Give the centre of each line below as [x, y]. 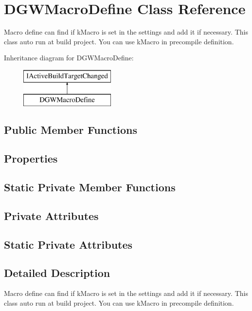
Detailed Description [57, 273]
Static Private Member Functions [90, 187]
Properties [31, 158]
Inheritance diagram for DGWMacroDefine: [69, 58]
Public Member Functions [71, 130]
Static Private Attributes [68, 244]
